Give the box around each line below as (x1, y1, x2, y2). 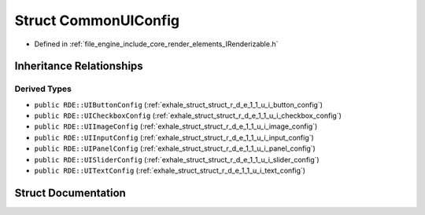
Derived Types (14, 83, 72, 94)
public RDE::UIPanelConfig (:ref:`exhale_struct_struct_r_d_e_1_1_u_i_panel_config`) (34, 144, 316, 153)
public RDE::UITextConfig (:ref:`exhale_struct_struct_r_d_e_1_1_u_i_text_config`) (34, 166, 306, 176)
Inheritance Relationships (14, 60, 143, 73)
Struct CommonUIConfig (14, 12, 180, 29)
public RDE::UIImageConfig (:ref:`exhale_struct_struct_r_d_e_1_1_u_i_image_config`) (34, 122, 318, 131)
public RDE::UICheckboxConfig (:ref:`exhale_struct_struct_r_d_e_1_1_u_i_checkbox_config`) (34, 111, 342, 121)
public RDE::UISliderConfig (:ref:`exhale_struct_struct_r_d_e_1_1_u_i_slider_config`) (34, 155, 320, 164)
